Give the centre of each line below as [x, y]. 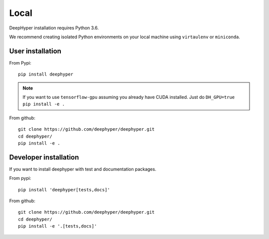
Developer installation [44, 157]
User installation [35, 51]
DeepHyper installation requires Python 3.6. [54, 28]
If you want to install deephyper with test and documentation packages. [83, 169]
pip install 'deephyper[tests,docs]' [64, 190]
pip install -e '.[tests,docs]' [58, 226]
